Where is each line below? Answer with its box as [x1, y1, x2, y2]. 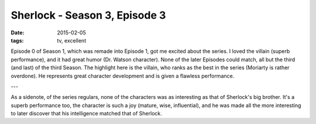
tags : [11, 37, 24, 44]
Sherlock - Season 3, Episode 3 [11, 9, 166, 22]
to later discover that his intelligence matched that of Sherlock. [11, 110, 162, 117]
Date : [11, 29, 25, 36]
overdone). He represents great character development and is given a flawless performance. [11, 72, 235, 79]
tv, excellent [57, 37, 87, 44]
